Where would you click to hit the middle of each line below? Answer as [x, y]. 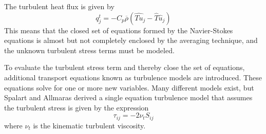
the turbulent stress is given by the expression [77, 107]
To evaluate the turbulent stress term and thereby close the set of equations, [125, 67]
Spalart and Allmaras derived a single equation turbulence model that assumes [128, 97]
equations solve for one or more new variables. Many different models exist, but [129, 87]
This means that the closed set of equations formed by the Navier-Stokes [119, 30]
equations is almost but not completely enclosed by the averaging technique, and [131, 40]
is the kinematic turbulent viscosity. [89, 125]
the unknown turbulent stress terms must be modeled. [89, 50]
